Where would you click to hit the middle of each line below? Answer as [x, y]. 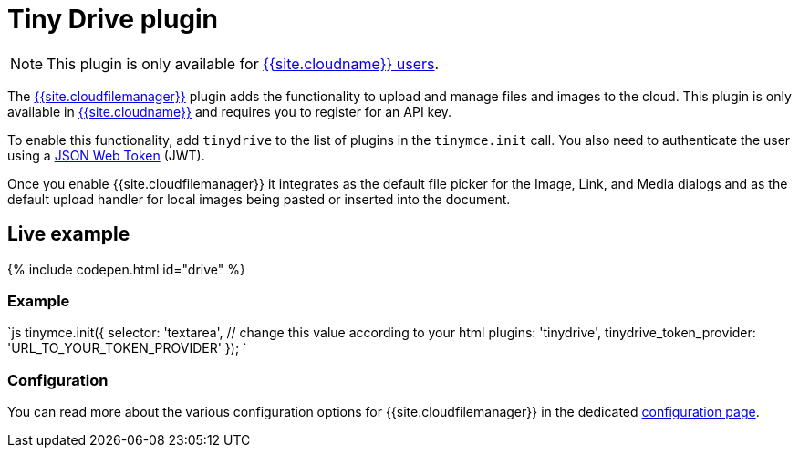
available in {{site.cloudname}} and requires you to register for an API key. [230, 111]
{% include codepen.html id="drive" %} [126, 269]
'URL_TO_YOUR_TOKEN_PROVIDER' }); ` [127, 348]
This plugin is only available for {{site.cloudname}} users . [243, 63]
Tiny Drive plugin [113, 19]
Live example [69, 234]
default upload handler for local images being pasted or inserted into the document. [259, 199]
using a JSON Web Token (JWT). [106, 155]
